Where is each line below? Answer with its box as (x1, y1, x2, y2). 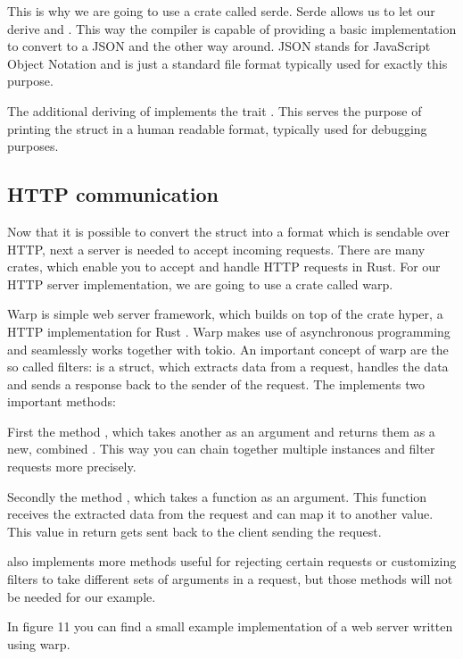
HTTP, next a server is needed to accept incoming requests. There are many (7, 239, 426, 258)
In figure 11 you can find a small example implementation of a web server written (7, 617, 453, 636)
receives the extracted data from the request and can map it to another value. (7, 505, 434, 523)
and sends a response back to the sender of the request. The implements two (7, 374, 426, 393)
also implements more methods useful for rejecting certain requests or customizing (7, 552, 457, 571)
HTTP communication (7, 180, 219, 208)
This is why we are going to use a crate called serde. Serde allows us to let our (7, 2, 435, 20)
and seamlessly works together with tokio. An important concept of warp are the (7, 339, 449, 358)
